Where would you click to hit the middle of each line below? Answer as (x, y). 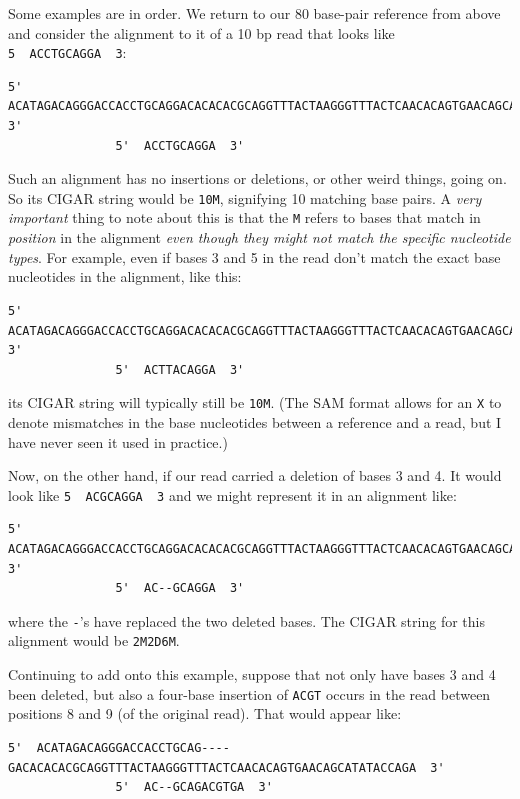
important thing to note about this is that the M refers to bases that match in (244, 217)
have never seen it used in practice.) (118, 441)
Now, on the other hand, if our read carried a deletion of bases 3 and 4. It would (255, 475)
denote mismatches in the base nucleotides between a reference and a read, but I (255, 421)
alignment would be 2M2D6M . (94, 640)
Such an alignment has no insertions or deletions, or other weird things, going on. (257, 178)
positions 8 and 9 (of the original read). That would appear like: (205, 713)
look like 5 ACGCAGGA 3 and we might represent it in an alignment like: (232, 494)
